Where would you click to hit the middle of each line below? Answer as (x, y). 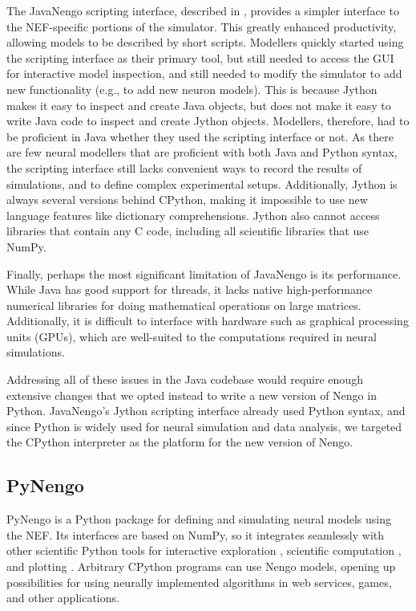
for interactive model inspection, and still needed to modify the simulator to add (204, 73)
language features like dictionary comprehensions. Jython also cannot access (193, 215)
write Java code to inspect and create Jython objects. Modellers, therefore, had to (208, 121)
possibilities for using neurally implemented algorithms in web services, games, (199, 582)
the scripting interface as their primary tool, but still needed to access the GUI (200, 57)
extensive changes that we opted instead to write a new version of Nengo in (192, 395)
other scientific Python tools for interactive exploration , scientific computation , (204, 550)
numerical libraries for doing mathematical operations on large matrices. (184, 305)
